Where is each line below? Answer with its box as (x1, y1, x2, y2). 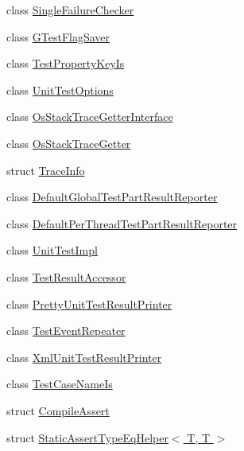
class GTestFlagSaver (6, 28, 110, 45)
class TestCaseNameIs (6, 375, 113, 392)
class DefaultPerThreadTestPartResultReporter (6, 215, 238, 231)
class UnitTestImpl (6, 242, 98, 259)
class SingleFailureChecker (6, 2, 134, 17)
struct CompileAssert (6, 402, 110, 418)
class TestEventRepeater (6, 322, 126, 339)
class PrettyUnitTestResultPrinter (6, 295, 172, 312)
